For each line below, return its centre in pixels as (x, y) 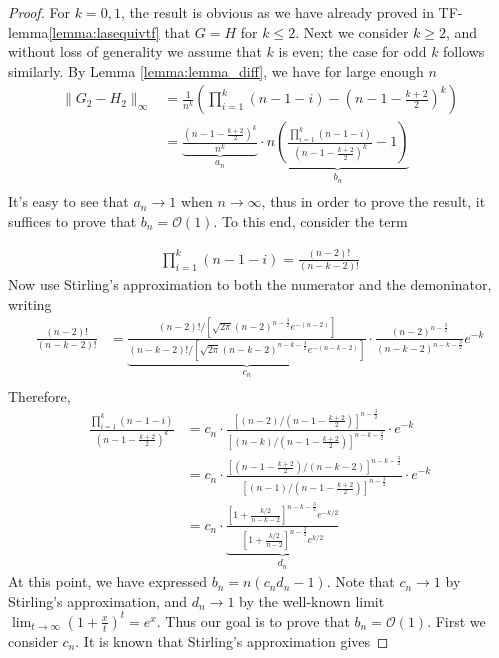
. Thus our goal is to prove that (253, 620)
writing (30, 303)
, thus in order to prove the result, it (373, 201)
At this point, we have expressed (107, 581)
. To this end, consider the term (310, 220)
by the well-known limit (312, 600)
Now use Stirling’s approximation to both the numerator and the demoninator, (250, 284)
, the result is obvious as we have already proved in (277, 12)
